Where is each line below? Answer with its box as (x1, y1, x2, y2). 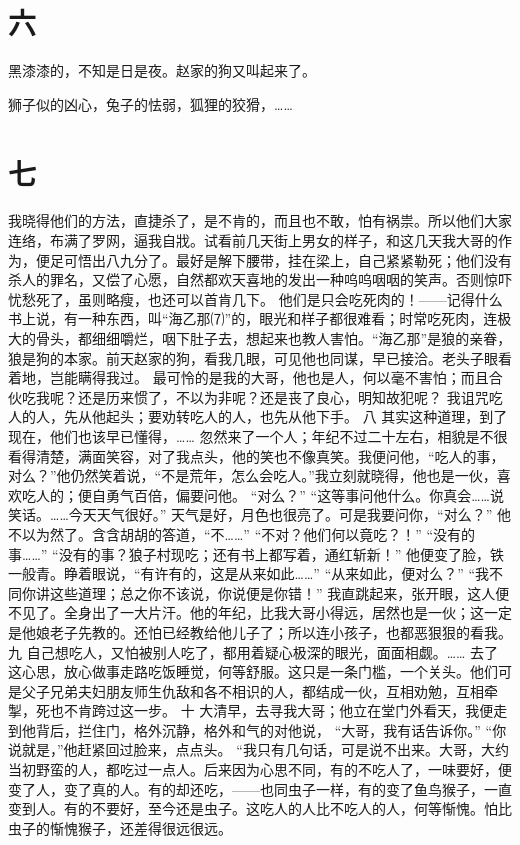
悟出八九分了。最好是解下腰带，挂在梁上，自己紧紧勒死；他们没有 (77, 249, 512, 270)
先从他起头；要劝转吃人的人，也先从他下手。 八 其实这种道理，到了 (63, 406, 508, 427)
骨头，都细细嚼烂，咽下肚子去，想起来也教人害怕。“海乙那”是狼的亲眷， (35, 328, 512, 348)
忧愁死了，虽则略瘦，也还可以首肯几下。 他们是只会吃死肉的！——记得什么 (8, 288, 503, 309)
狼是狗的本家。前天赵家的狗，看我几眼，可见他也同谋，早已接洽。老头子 (8, 347, 484, 368)
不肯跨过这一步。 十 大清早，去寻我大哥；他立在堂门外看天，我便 (63, 700, 494, 721)
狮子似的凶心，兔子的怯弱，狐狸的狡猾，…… (8, 93, 293, 114)
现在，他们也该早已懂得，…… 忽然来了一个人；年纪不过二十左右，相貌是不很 (8, 425, 508, 446)
